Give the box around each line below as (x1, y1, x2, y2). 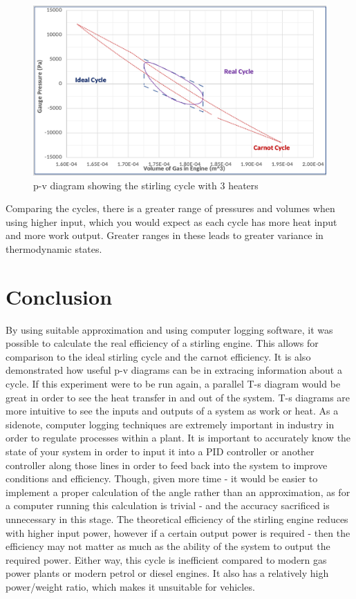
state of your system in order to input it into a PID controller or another (6, 444, 315, 458)
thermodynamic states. (6, 241, 102, 256)
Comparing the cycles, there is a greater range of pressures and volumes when (6, 201, 335, 216)
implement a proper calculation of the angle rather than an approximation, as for (6, 484, 350, 499)
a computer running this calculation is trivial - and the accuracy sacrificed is (6, 498, 330, 513)
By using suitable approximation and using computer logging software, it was (6, 322, 333, 336)
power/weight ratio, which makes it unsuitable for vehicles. (6, 579, 255, 593)
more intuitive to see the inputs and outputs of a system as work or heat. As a (6, 403, 339, 418)
